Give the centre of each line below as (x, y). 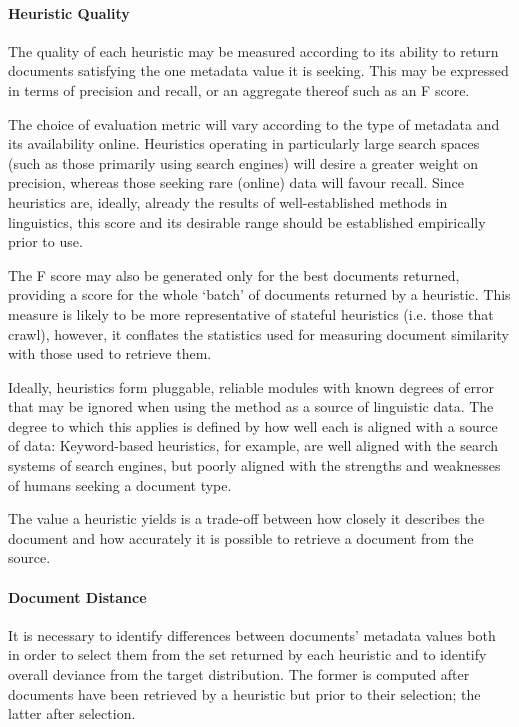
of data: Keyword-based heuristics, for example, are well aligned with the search (253, 445)
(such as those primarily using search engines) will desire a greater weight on (243, 162)
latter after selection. (72, 713)
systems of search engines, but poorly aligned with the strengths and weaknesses (254, 465)
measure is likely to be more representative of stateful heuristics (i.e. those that (251, 313)
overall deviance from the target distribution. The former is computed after (239, 674)
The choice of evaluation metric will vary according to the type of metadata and (254, 123)
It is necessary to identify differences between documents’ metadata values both (252, 634)
